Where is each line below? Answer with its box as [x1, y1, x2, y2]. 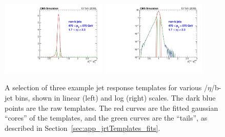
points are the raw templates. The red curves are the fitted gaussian [5, 102, 218, 113]
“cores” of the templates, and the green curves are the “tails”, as [5, 112, 208, 123]
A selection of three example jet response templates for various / [5, 82, 208, 93]
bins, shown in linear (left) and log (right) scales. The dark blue [15, 92, 216, 103]
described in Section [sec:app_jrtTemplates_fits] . [5, 122, 160, 133]
